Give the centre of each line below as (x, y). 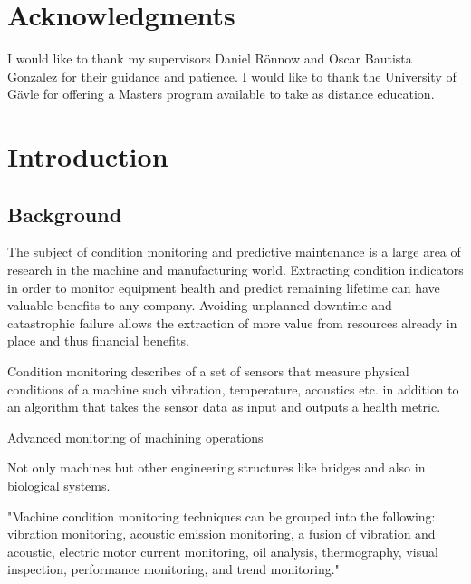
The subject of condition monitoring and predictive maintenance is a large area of (234, 252)
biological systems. (59, 486)
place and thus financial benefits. (98, 341)
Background (65, 214)
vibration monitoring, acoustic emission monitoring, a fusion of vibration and (221, 534)
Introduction (88, 156)
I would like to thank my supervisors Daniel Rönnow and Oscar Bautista (210, 58)
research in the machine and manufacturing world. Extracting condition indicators (235, 270)
